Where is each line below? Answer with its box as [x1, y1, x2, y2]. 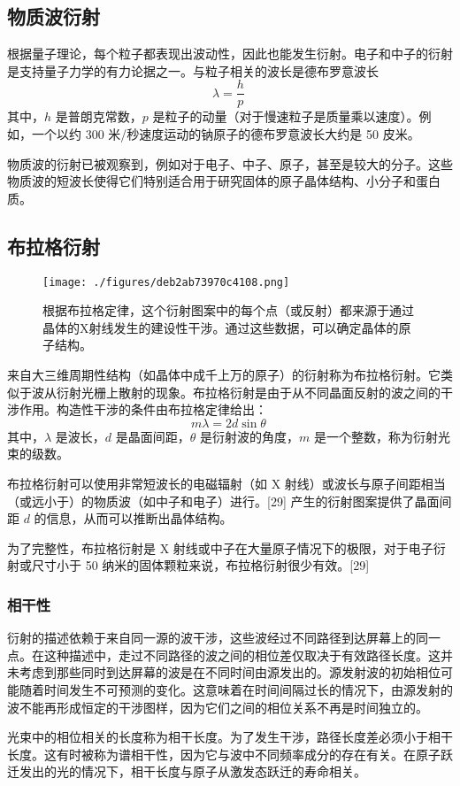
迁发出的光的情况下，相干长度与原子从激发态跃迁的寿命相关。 [7, 762, 366, 781]
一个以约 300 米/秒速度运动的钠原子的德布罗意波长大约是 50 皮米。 [31, 125, 420, 143]
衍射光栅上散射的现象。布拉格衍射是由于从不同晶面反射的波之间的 [56, 382, 441, 401]
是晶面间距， [115, 427, 190, 445]
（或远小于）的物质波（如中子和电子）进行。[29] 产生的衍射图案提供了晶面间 [7, 491, 452, 510]
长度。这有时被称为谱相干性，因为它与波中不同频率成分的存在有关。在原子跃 [7, 744, 453, 763]
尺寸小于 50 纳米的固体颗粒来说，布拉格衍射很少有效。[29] [31, 556, 370, 574]
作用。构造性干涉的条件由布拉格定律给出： [19, 400, 267, 419]
